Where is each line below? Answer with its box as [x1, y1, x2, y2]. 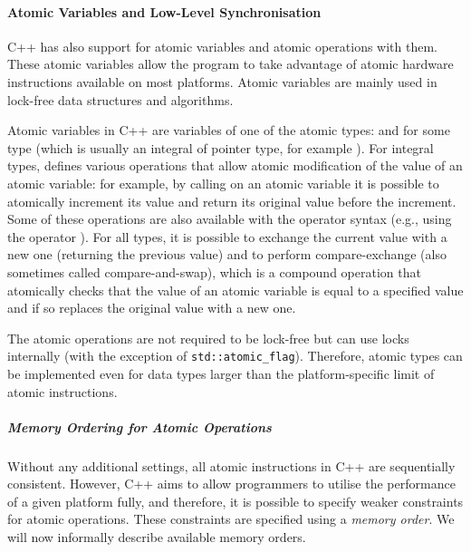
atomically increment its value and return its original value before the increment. [7, 191, 457, 210]
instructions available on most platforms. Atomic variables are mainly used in [7, 72, 437, 91]
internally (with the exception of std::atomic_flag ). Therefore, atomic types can [7, 346, 463, 365]
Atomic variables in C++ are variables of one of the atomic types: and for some [7, 121, 450, 140]
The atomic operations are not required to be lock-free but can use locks [7, 328, 409, 347]
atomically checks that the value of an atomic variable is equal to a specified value [7, 280, 464, 299]
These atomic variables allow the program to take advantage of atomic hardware [7, 54, 454, 73]
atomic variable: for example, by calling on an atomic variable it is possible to [7, 173, 439, 192]
